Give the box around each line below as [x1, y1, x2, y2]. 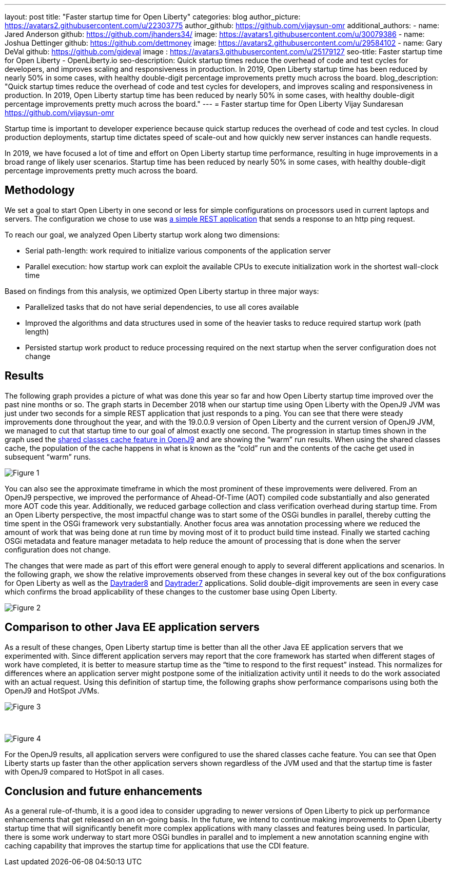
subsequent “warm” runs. [5, 452, 91, 461]
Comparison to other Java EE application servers [5, 621, 260, 634]
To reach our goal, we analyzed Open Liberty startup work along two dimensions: [5, 230, 280, 239]
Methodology [5, 184, 75, 197]
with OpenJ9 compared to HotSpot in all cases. [5, 767, 164, 776]
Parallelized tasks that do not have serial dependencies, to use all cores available [25, 302, 299, 311]
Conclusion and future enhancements [5, 784, 203, 798]
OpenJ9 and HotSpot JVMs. [5, 686, 100, 695]
